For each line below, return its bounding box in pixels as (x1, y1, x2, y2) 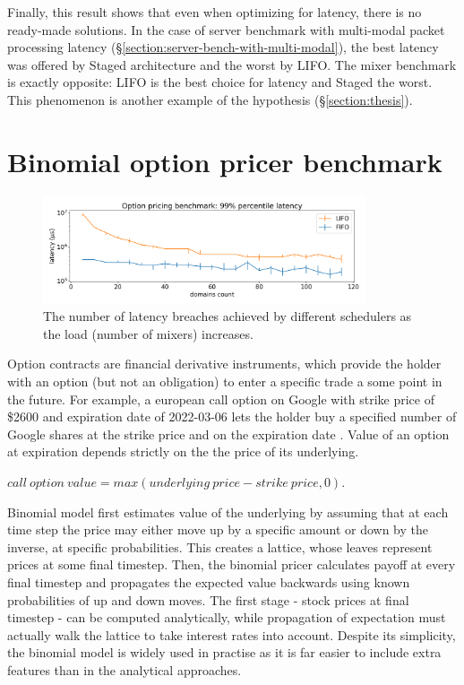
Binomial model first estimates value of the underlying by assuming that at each (7, 502, 449, 521)
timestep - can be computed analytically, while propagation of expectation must (7, 608, 446, 627)
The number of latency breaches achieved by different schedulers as (43, 307, 412, 325)
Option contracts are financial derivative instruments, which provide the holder (7, 354, 442, 373)
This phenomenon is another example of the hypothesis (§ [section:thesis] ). (7, 90, 413, 108)
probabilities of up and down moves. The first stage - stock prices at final (7, 590, 409, 609)
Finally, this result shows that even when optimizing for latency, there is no (7, 3, 422, 21)
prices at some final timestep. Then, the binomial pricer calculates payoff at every (7, 555, 456, 574)
